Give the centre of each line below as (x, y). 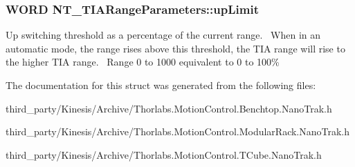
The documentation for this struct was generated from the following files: (161, 85)
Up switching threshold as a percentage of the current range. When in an (163, 35)
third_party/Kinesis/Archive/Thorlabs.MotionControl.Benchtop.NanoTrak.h (169, 108)
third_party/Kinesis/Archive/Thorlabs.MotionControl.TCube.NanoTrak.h (164, 154)
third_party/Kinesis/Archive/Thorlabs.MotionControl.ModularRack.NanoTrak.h (178, 131)
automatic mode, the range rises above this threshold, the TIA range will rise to (175, 48)
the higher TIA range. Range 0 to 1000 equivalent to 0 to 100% (143, 62)
